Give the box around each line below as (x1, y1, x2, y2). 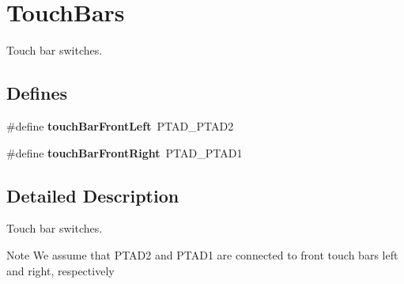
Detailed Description (6, 183, 179, 207)
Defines (6, 81, 68, 105)
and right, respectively (6, 262, 115, 278)
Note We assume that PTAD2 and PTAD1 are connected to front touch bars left (6, 246, 398, 263)
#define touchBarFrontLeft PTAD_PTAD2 (6, 117, 234, 134)
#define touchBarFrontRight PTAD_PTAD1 (6, 144, 243, 161)
